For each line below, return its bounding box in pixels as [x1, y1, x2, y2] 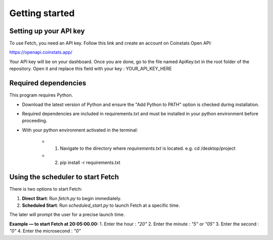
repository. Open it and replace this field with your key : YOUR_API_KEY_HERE [9, 66, 172, 72]
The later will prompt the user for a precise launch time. [9, 212, 125, 218]
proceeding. [22, 117, 48, 124]
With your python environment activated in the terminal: [22, 127, 139, 133]
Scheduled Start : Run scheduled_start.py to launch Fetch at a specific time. [22, 202, 180, 208]
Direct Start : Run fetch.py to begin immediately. [22, 195, 122, 201]
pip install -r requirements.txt [60, 159, 121, 166]
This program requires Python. [9, 92, 73, 98]
